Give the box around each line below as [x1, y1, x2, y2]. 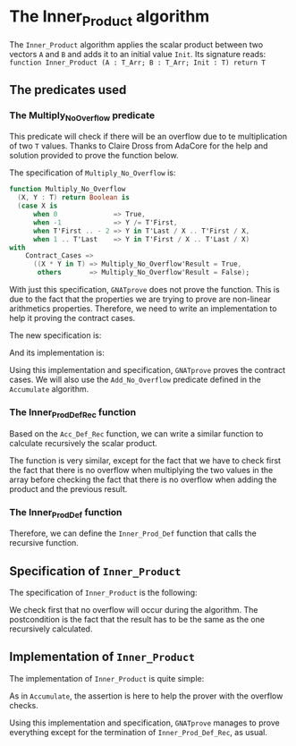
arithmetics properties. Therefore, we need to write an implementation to [9, 303, 277, 314]
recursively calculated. [9, 623, 93, 634]
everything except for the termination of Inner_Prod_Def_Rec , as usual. [9, 726, 268, 737]
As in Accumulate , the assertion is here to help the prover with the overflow [9, 691, 283, 701]
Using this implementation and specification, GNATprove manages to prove [9, 717, 280, 728]
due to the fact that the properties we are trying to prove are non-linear [9, 293, 271, 305]
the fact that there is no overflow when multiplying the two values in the [9, 464, 274, 475]
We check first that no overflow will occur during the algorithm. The [9, 605, 258, 615]
